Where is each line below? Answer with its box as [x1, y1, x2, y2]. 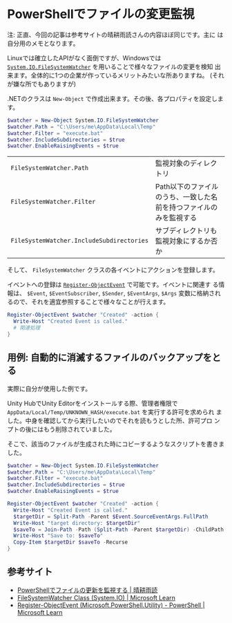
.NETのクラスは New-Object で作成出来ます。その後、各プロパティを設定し [7, 94, 217, 102]
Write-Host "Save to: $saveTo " [13, 532, 104, 539]
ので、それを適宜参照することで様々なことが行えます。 [12, 298, 170, 306]
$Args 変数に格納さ [161, 289, 215, 297]
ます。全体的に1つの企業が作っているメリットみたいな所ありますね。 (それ [12, 71, 224, 80]
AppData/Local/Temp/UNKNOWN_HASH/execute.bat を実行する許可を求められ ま [7, 407, 222, 416]
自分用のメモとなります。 [7, 39, 79, 47]
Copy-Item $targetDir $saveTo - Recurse [13, 539, 128, 546]
